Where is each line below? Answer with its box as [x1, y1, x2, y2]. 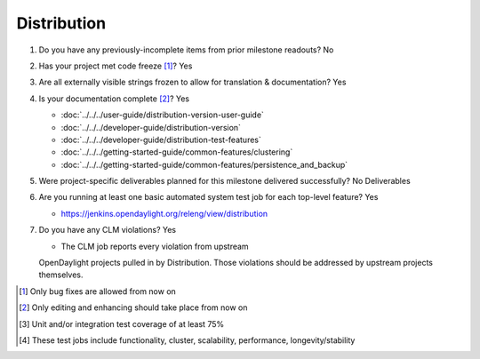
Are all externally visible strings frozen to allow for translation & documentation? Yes [38, 76, 347, 88]
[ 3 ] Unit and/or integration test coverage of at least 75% [19, 318, 225, 329]
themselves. [38, 269, 84, 280]
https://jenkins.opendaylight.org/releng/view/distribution [60, 208, 268, 219]
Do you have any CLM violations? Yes [38, 225, 177, 235]
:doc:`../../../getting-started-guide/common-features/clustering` [60, 147, 293, 157]
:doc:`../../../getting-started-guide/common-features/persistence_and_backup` [60, 159, 348, 170]
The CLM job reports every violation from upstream [60, 241, 249, 251]
